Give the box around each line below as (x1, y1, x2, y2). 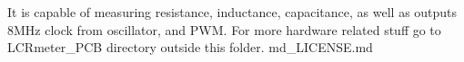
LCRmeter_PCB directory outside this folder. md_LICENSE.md (7, 38, 373, 57)
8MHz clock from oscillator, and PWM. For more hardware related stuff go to (7, 20, 441, 39)
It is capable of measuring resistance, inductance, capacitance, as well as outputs (7, 3, 458, 21)
